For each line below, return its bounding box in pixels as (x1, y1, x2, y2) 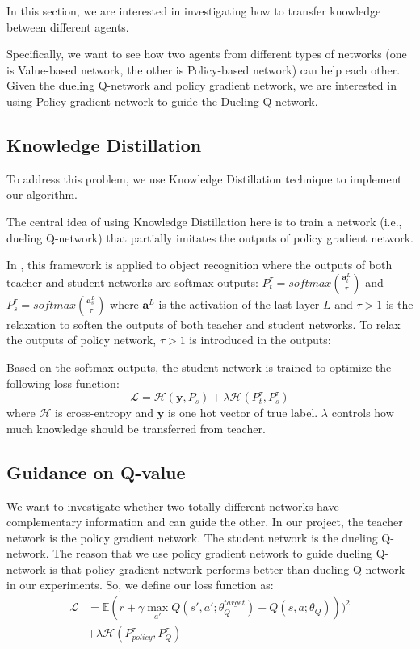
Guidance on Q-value (6, 459, 186, 484)
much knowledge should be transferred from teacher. (6, 419, 266, 436)
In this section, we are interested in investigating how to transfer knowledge (6, 2, 381, 19)
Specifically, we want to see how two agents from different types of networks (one (6, 45, 407, 62)
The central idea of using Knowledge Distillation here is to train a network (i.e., (6, 213, 402, 230)
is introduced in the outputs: (189, 331, 331, 348)
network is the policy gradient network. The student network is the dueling (6, 529, 378, 546)
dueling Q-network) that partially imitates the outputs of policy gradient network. (6, 229, 414, 246)
